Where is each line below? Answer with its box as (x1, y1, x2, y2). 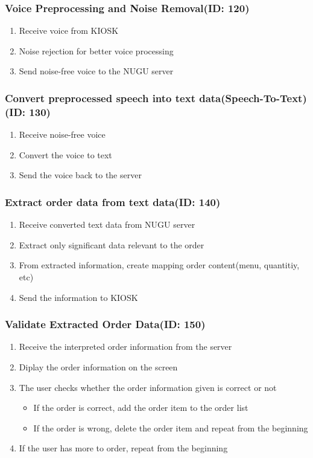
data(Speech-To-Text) (199, 90, 307, 105)
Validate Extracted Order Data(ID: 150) (5, 317, 206, 332)
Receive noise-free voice (19, 128, 106, 141)
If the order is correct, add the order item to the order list (33, 401, 248, 414)
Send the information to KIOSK (19, 291, 138, 303)
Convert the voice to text (19, 148, 112, 161)
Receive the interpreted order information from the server (19, 340, 232, 353)
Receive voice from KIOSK (19, 24, 119, 37)
